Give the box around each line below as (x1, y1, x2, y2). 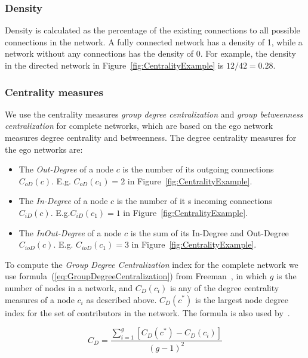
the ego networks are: (5, 143, 83, 155)
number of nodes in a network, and (5, 281, 133, 294)
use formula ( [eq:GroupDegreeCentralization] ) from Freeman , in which (5, 270, 267, 282)
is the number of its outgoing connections (122, 163, 274, 175)
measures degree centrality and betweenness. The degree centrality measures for (5, 131, 297, 143)
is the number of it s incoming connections (116, 195, 272, 207)
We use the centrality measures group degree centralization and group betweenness (5, 107, 303, 120)
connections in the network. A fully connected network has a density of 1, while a (5, 35, 303, 48)
